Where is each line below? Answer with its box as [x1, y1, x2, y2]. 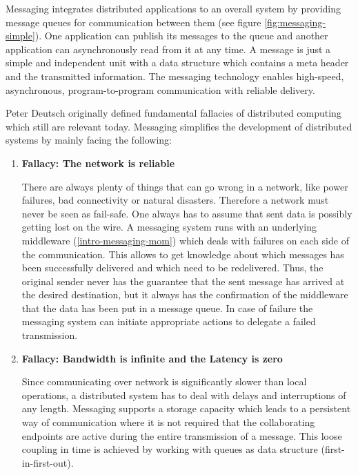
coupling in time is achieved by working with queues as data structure [21, 442, 318, 456]
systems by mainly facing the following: [6, 133, 172, 147]
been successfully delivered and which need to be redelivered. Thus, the [21, 260, 324, 275]
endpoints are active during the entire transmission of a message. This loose [21, 428, 342, 443]
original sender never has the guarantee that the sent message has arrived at [21, 273, 345, 288]
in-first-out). [21, 455, 74, 469]
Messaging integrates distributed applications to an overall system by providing [6, 1, 341, 15]
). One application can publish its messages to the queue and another [34, 28, 328, 43]
